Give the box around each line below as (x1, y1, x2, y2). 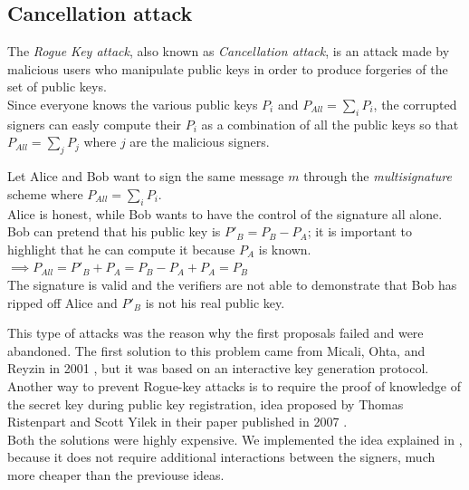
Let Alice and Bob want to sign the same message (7, 167, 284, 186)
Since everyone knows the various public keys (7, 94, 258, 113)
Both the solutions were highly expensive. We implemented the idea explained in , (7, 429, 463, 448)
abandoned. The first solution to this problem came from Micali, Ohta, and (7, 341, 426, 360)
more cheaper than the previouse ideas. (7, 465, 225, 484)
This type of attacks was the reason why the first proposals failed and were (7, 323, 424, 342)
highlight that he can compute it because (7, 239, 235, 258)
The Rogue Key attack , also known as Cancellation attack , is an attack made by (7, 42, 450, 61)
